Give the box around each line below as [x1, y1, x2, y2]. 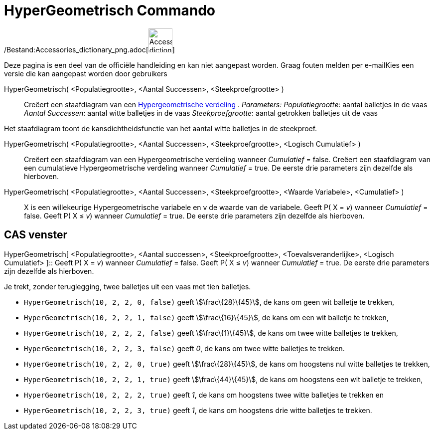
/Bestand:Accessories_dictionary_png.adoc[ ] [4, 45, 175, 54]
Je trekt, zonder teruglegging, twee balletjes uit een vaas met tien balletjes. [4, 282, 251, 291]
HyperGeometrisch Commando [4, 2, 215, 19]
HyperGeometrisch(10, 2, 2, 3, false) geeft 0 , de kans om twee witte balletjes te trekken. [24, 344, 345, 353]
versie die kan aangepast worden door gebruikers [4, 69, 167, 78]
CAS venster [4, 228, 68, 241]
